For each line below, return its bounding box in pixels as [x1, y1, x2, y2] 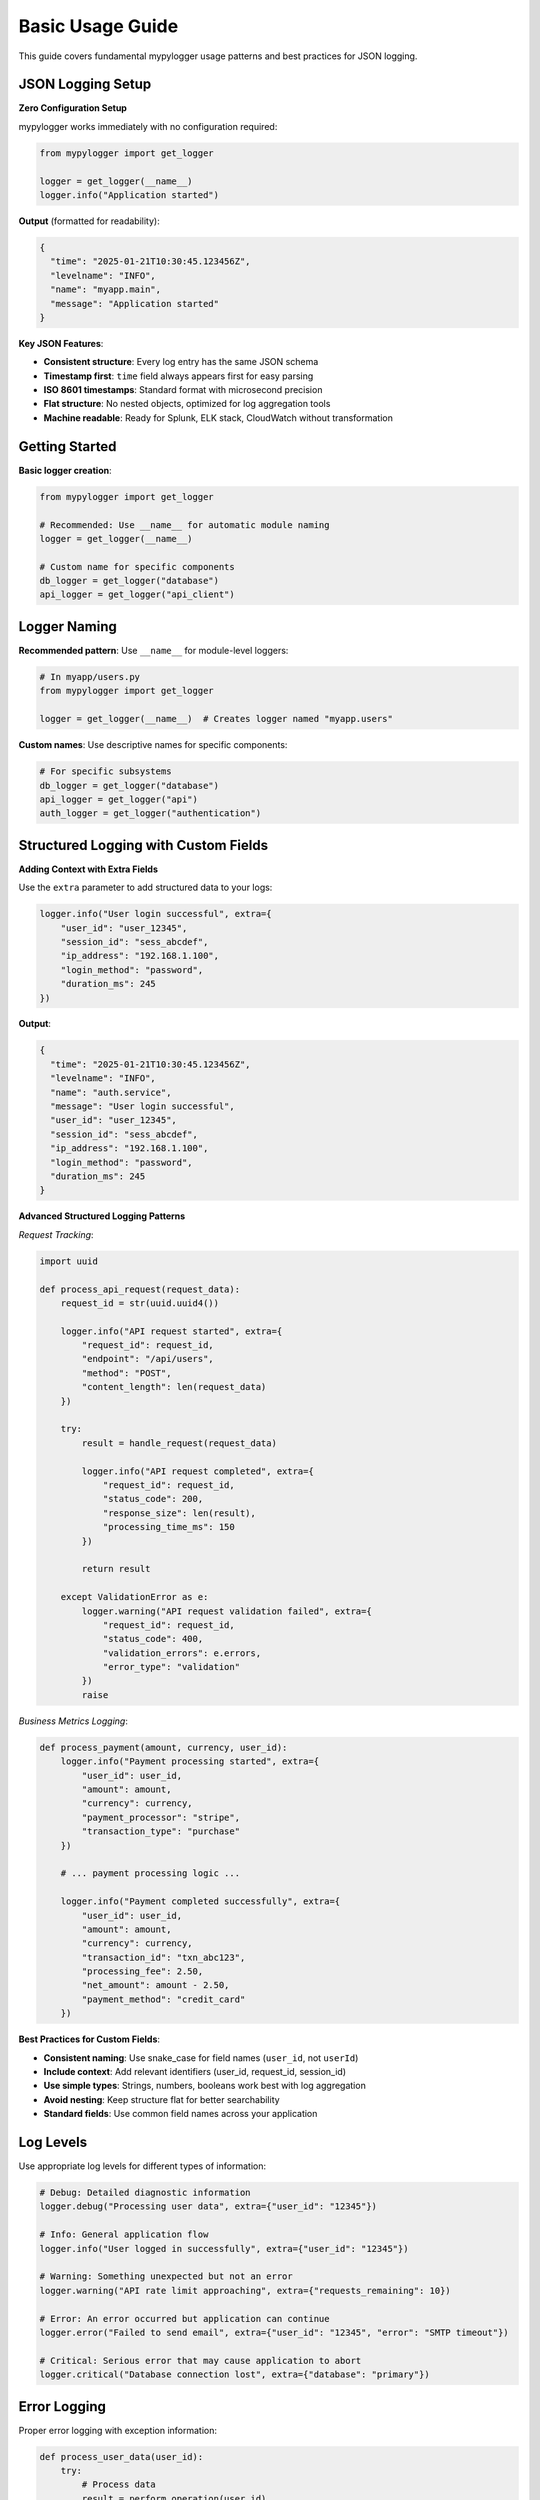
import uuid [39, 1255, 99, 1267]
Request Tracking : [18, 1228, 94, 1240]
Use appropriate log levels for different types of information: [18, 2160, 267, 2172]
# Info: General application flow [39, 2229, 209, 2240]
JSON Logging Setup [18, 76, 152, 93]
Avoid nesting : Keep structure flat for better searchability [43, 2093, 280, 2105]
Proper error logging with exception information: [18, 2424, 217, 2436]
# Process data [81, 2479, 157, 2490]
